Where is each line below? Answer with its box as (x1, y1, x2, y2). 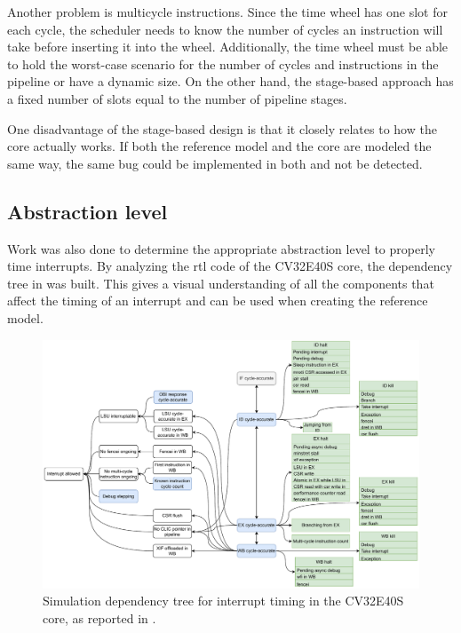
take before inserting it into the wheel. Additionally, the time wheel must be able (7, 37, 449, 56)
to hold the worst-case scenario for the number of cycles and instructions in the (7, 54, 439, 73)
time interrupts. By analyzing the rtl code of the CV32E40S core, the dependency (7, 257, 453, 275)
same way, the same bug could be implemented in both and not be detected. (7, 154, 423, 172)
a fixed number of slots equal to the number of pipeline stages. (7, 89, 347, 107)
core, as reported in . (43, 609, 156, 628)
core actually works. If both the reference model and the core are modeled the (7, 137, 432, 155)
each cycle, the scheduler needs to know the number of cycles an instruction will (7, 20, 443, 38)
